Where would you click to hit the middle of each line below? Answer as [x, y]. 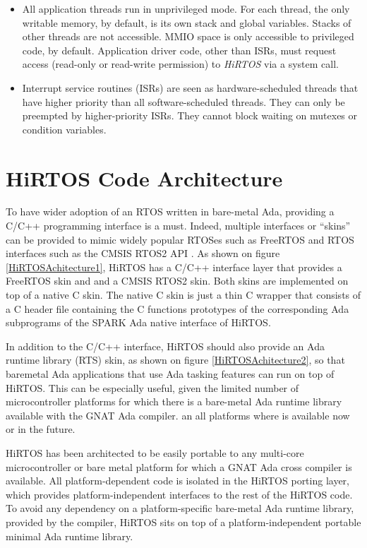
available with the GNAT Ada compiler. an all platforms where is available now [178, 415]
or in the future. [41, 429]
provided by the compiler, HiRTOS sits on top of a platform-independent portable [183, 522]
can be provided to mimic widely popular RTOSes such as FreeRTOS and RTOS [180, 239]
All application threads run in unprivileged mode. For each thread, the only [186, 8]
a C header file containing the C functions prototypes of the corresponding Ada [178, 308]
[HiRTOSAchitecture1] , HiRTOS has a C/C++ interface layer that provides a [174, 267]
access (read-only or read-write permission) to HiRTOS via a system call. [180, 64]
